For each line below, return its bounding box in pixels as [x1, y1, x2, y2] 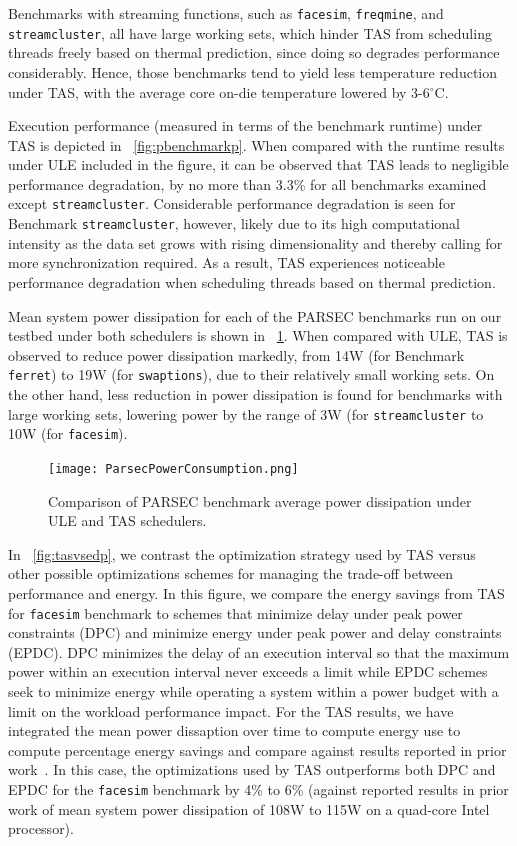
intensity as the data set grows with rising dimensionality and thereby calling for [8, 232, 503, 253]
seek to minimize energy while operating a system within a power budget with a [8, 680, 499, 701]
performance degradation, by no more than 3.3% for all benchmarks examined [8, 173, 487, 194]
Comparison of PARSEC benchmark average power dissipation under [48, 490, 472, 511]
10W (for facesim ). [8, 423, 128, 444]
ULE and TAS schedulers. [48, 510, 207, 531]
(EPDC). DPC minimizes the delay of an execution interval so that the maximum [8, 641, 510, 662]
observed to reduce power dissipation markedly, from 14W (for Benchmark [8, 344, 465, 365]
